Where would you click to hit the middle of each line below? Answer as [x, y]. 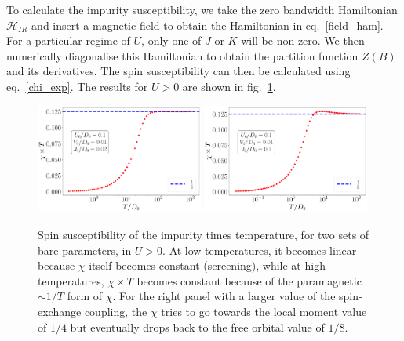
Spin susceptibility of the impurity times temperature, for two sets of [204, 235]
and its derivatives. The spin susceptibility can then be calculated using [178, 71]
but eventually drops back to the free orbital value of [197, 326]
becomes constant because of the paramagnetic [249, 280]
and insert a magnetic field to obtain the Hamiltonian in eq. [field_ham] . [207, 25]
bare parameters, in [85, 250]
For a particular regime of [68, 40]
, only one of [171, 40]
